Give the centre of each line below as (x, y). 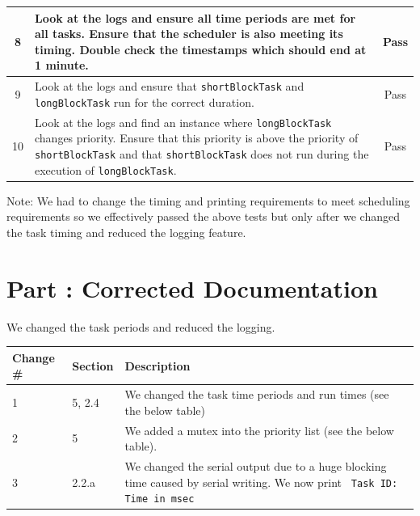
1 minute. (62, 65)
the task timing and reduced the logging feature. (126, 232)
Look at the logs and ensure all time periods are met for (195, 17)
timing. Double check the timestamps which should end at (201, 49)
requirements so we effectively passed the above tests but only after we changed (203, 216)
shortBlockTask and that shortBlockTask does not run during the (202, 153)
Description (157, 365)
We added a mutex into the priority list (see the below (259, 430)
